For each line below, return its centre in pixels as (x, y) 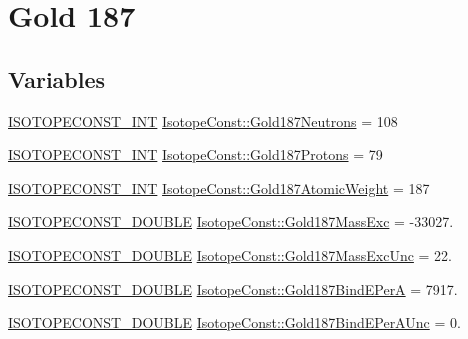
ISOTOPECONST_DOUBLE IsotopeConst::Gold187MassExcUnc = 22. (230, 254)
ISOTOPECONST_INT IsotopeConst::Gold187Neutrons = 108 (203, 120)
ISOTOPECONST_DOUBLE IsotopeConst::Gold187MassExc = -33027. (231, 221)
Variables (57, 78)
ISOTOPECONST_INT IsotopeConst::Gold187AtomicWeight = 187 (219, 187)
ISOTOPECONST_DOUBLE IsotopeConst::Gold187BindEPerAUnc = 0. (234, 322)
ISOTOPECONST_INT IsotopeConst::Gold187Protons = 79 (195, 154)
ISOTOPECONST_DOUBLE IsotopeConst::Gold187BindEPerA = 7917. (233, 288)
